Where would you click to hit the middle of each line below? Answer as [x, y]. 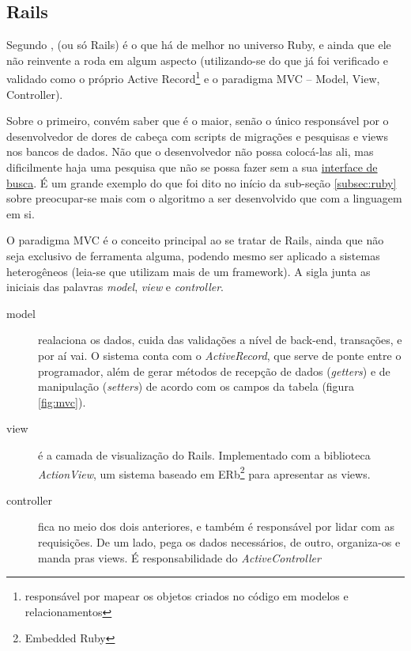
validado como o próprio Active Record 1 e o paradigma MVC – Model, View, [193, 78]
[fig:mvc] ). [62, 401]
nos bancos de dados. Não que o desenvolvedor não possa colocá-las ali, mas [190, 151]
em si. [21, 213]
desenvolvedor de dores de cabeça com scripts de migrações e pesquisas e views [197, 136]
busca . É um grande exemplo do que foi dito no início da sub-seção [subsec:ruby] [202, 182]
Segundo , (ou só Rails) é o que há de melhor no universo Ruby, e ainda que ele [199, 45]
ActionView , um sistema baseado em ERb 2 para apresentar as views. [204, 472]
